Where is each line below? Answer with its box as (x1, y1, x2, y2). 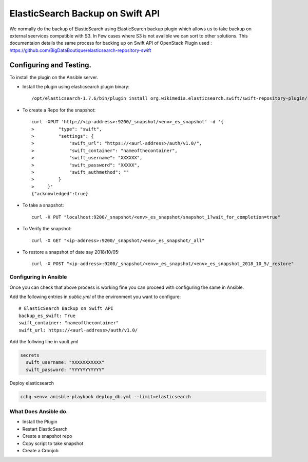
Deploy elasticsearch (9, 380, 54, 386)
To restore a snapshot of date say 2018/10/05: (22, 249, 120, 255)
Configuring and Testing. (9, 61, 92, 69)
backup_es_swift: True (18, 312, 76, 319)
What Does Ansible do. (9, 408, 68, 415)
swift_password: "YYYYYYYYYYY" (26, 366, 105, 373)
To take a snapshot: (22, 202, 64, 208)
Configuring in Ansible (9, 273, 67, 281)
